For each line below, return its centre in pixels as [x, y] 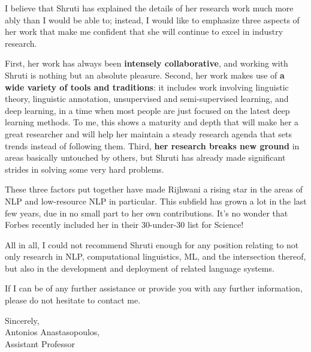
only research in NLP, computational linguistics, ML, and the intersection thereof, [155, 256]
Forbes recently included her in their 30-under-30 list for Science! [124, 225]
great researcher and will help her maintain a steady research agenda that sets [148, 133]
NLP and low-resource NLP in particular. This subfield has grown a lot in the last [156, 201]
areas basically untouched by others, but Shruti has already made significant [145, 157]
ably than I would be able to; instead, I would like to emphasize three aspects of [152, 19]
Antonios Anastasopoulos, [52, 332]
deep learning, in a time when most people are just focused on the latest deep [147, 110]
